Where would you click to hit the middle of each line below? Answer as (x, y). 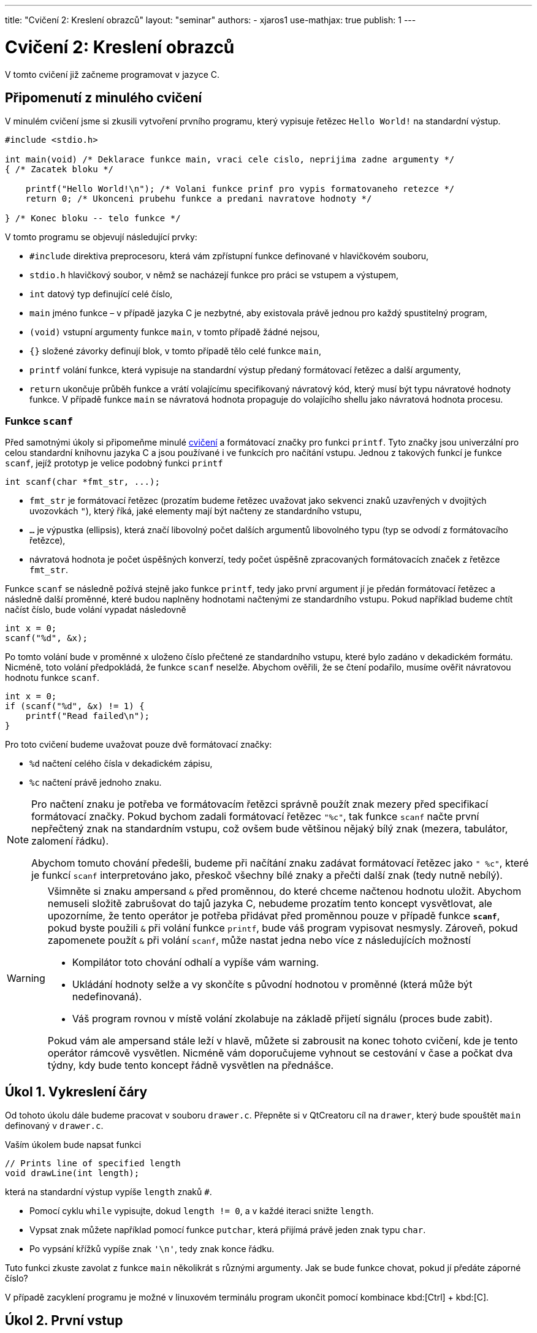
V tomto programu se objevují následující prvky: (101, 237)
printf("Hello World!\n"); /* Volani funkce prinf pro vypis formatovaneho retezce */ (240, 189)
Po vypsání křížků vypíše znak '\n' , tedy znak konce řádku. (152, 1248)
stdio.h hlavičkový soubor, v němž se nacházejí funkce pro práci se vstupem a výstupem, (214, 275)
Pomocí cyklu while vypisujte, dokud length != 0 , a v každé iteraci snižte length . (202, 1210)
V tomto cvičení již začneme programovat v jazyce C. (112, 74)
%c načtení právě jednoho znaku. (96, 783)
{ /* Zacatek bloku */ (59, 169)
